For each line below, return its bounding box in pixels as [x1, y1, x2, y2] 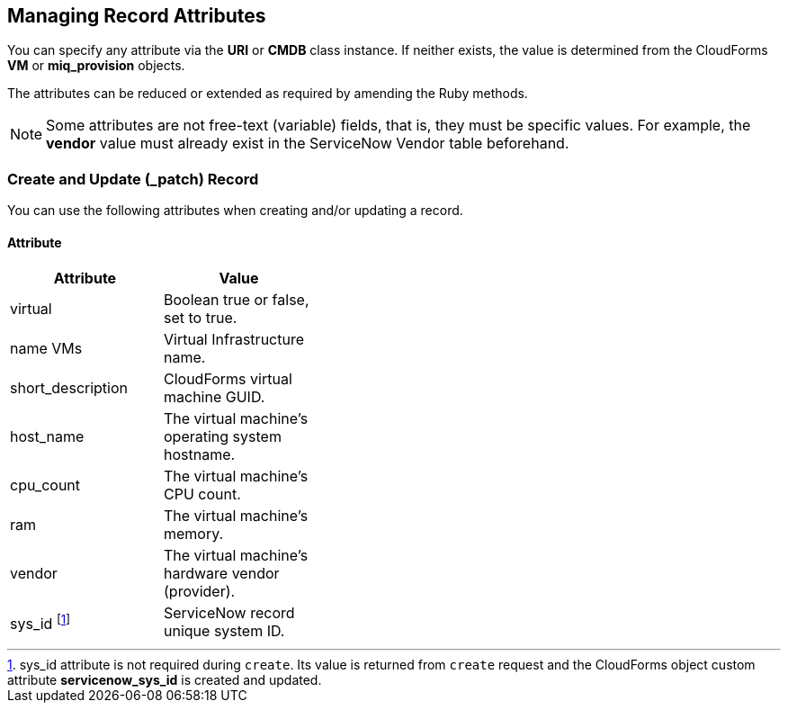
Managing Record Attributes [7, 4, 266, 27]
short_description [10, 379, 129, 398]
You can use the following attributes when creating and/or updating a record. [7, 202, 463, 219]
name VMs [10, 339, 83, 358]
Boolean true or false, [164, 291, 309, 310]
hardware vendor [164, 564, 280, 583]
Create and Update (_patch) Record [7, 169, 259, 188]
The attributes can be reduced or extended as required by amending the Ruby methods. [7, 85, 528, 102]
